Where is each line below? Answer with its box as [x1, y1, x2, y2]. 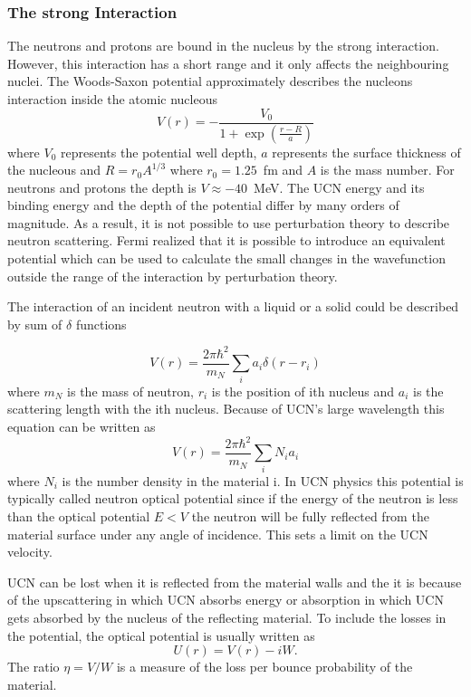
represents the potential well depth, [61, 142, 257, 161]
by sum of [7, 314, 62, 333]
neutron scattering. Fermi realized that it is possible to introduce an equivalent [7, 231, 446, 250]
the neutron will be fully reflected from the [191, 507, 429, 525]
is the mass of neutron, [67, 381, 194, 400]
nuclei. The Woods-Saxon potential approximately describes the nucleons [7, 72, 413, 91]
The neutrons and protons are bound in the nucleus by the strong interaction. [7, 36, 439, 55]
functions [75, 314, 127, 333]
